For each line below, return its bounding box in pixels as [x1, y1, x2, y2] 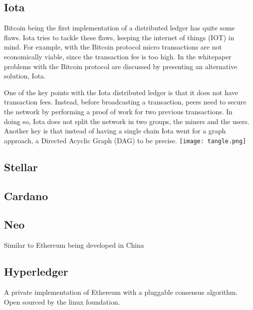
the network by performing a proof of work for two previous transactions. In [4, 106, 233, 116]
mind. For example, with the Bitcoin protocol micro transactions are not [4, 42, 222, 52]
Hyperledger [4, 264, 69, 279]
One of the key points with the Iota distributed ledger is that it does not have [4, 87, 238, 97]
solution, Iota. [4, 71, 46, 81]
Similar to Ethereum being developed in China [4, 240, 144, 250]
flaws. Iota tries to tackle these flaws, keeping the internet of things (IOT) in [4, 32, 234, 42]
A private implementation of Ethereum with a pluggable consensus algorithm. [4, 286, 238, 297]
